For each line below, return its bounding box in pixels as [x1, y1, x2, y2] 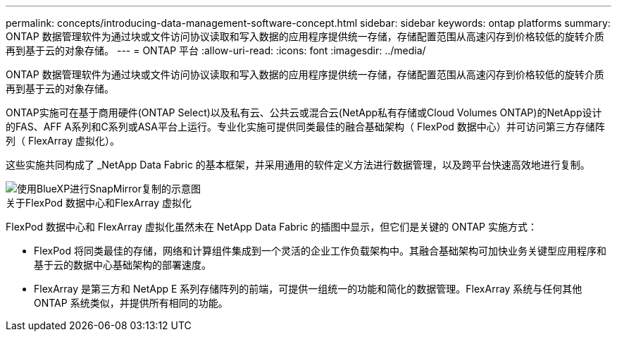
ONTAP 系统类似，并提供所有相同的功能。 [34, 297, 228, 309]
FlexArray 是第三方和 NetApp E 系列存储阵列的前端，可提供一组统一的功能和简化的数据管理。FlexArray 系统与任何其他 [34, 283, 582, 295]
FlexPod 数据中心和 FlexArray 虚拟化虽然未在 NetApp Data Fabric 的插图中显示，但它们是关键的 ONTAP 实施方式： [6, 221, 537, 233]
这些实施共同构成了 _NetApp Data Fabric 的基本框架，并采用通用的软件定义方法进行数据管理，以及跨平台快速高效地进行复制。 [6, 159, 590, 171]
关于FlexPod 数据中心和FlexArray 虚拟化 [6, 197, 192, 209]
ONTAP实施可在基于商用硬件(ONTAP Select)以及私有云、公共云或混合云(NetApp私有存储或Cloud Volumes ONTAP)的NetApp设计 [6, 106, 602, 118]
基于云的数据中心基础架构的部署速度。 [34, 259, 211, 271]
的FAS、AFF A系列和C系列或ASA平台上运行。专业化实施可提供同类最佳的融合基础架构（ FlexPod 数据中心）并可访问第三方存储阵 [6, 121, 605, 133]
